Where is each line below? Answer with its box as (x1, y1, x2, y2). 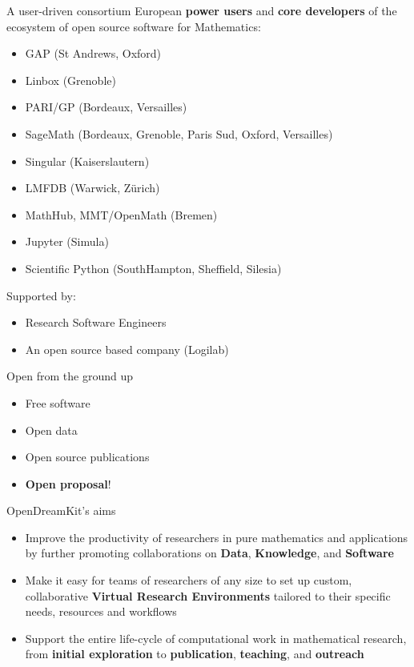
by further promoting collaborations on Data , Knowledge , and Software (25, 544, 394, 561)
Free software (25, 394, 90, 411)
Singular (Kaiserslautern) (25, 152, 150, 169)
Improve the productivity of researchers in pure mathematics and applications (25, 528, 408, 545)
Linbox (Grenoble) (25, 71, 116, 88)
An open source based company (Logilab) (25, 340, 229, 357)
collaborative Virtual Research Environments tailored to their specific (25, 587, 391, 604)
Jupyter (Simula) (25, 233, 109, 250)
